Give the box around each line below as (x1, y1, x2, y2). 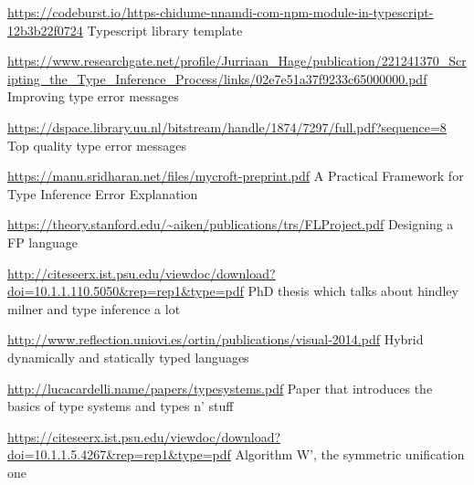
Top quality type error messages (7, 135, 186, 154)
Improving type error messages (7, 87, 179, 106)
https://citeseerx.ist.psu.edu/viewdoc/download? (7, 427, 281, 446)
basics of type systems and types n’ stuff (7, 396, 234, 416)
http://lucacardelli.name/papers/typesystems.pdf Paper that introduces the (7, 378, 433, 397)
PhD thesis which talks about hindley (248, 281, 458, 300)
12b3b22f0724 (7, 20, 83, 39)
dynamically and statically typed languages (7, 347, 249, 366)
